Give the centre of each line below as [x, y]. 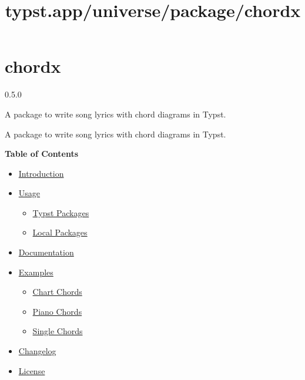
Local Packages [60, 232]
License [32, 370]
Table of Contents [42, 154]
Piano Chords [57, 311]
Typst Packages [61, 212]
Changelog [37, 351]
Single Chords [58, 331]
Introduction [41, 173]
